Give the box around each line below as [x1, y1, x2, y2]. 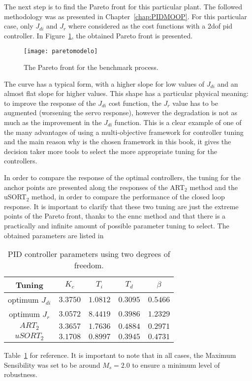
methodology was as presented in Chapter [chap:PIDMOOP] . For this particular [4, 11, 247, 21]
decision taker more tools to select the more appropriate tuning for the [4, 146, 217, 156]
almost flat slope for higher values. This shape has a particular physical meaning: [4, 88, 249, 98]
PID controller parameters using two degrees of [7, 248, 170, 260]
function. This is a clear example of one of [114, 117, 242, 127]
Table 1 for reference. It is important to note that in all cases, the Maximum [4, 350, 236, 360]
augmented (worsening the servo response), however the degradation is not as [4, 107, 237, 118]
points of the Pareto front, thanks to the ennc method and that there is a [4, 211, 226, 221]
